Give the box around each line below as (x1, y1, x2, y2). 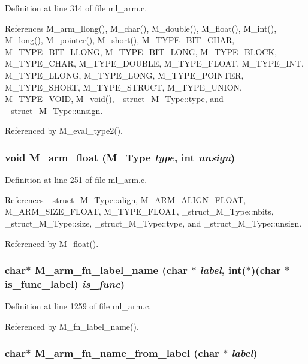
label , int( (200, 263, 246, 278)
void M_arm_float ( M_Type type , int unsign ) (5, 149, 235, 164)
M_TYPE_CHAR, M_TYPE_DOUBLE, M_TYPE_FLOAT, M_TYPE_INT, (5, 57, 304, 70)
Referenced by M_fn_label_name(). (5, 320, 139, 332)
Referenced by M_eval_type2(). (5, 124, 123, 137)
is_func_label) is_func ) (5, 276, 125, 291)
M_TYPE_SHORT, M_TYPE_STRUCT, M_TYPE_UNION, (5, 80, 242, 93)
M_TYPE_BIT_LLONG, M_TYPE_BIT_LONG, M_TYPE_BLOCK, (5, 45, 277, 58)
